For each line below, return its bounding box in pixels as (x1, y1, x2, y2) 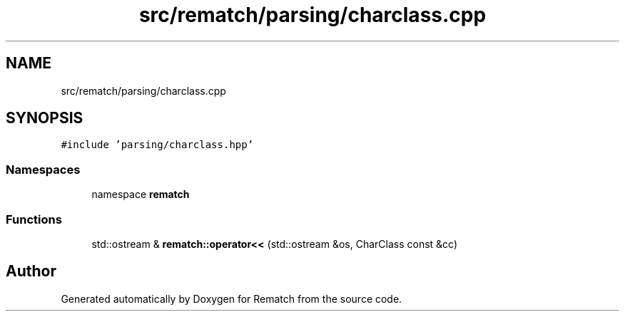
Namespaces (6, 162, 81, 177)
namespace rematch (91, 188, 190, 201)
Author (6, 262, 56, 281)
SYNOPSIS (6, 109, 83, 128)
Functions (6, 212, 62, 227)
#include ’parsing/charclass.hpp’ (61, 139, 254, 151)
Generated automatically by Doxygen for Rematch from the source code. (61, 292, 402, 305)
